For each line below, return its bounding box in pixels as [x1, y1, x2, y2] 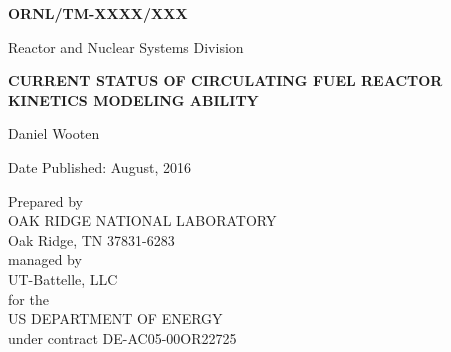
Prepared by [8, 190, 83, 211]
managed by [8, 249, 82, 270]
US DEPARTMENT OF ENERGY [8, 308, 223, 329]
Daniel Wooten [8, 123, 100, 144]
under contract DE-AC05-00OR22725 [8, 327, 237, 348]
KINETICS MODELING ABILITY [8, 89, 259, 110]
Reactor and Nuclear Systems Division [8, 36, 244, 57]
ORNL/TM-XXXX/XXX [8, 3, 188, 23]
